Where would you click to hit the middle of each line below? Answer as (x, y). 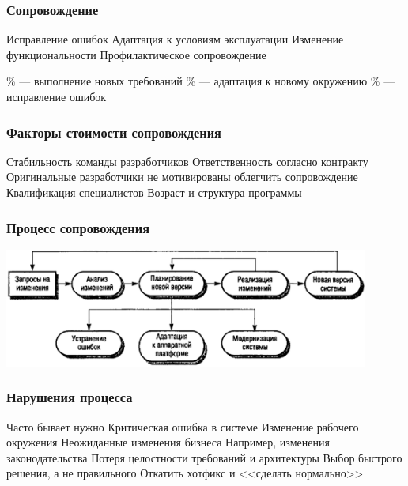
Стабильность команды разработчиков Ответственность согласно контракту (187, 161)
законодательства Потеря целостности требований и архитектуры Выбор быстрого (204, 457)
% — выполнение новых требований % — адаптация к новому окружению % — (201, 81)
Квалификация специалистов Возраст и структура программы (154, 192)
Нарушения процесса (70, 397)
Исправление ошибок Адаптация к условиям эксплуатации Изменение (175, 39)
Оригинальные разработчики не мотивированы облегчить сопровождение (182, 177)
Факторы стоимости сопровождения (114, 132)
